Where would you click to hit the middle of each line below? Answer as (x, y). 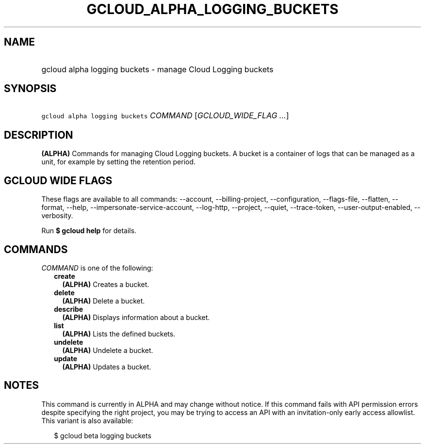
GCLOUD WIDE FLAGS (58, 180)
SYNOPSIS (30, 89)
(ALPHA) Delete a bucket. (104, 301)
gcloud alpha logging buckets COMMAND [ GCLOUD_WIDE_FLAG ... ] (165, 116)
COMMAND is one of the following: (97, 268)
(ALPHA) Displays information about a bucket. (136, 317)
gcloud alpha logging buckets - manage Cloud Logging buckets (157, 69)
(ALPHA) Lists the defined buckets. (119, 334)
